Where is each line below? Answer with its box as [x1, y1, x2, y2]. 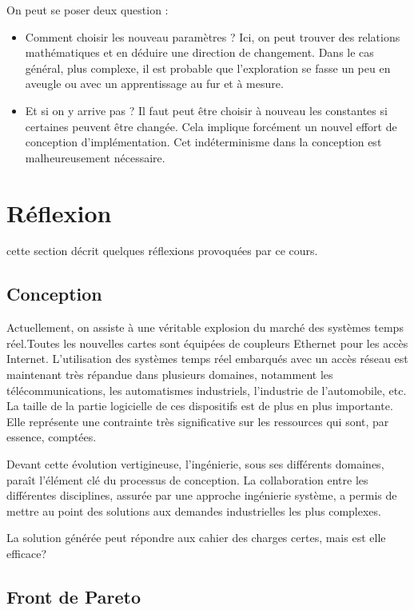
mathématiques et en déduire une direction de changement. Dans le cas [25, 44, 374, 61]
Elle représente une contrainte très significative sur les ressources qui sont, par [6, 413, 389, 429]
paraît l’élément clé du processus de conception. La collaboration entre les [6, 471, 368, 488]
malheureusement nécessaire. [25, 149, 165, 165]
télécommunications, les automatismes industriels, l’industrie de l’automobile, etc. [6, 381, 407, 398]
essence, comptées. [6, 429, 97, 445]
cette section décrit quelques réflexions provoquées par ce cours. [6, 242, 318, 259]
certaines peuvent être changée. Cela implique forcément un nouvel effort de [25, 118, 397, 134]
